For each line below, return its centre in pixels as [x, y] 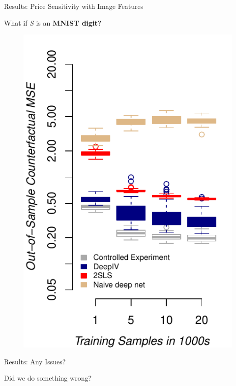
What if [16, 22]
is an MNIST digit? [69, 22]
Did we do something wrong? [48, 378]
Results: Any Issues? [35, 361]
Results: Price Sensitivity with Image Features [74, 6]
